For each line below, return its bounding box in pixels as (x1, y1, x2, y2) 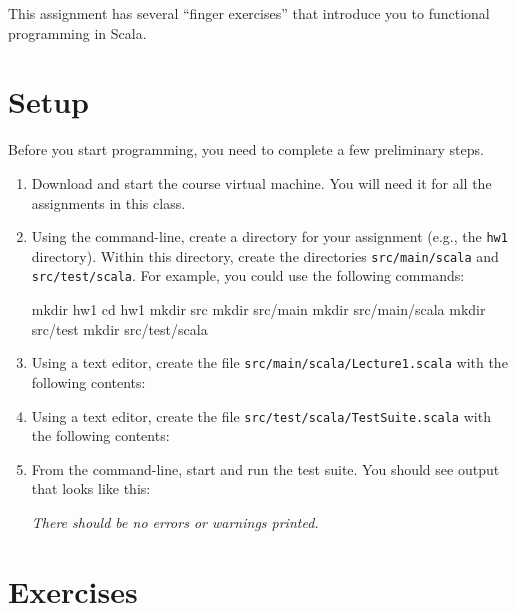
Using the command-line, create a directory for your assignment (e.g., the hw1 (31, 226, 508, 247)
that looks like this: (31, 478, 151, 499)
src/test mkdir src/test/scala (31, 318, 208, 339)
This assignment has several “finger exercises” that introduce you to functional (8, 3, 490, 23)
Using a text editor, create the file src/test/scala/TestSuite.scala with (31, 405, 491, 426)
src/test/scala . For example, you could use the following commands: (31, 265, 465, 286)
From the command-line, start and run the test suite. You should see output (31, 458, 500, 479)
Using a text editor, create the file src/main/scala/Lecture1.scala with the (31, 352, 508, 373)
